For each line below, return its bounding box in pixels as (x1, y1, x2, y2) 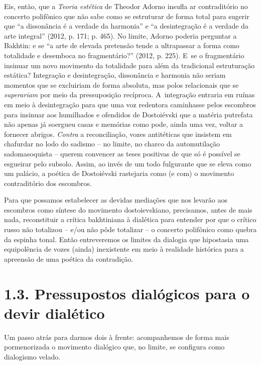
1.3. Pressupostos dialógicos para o (4, 283, 250, 303)
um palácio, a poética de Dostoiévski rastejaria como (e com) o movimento (4, 168, 234, 178)
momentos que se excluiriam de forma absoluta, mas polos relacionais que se (4, 79, 239, 90)
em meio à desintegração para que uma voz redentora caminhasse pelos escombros (4, 99, 256, 109)
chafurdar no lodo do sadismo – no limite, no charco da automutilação (4, 138, 220, 149)
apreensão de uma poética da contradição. (4, 253, 134, 264)
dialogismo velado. (4, 351, 61, 361)
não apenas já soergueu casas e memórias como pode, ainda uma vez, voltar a (4, 119, 243, 129)
